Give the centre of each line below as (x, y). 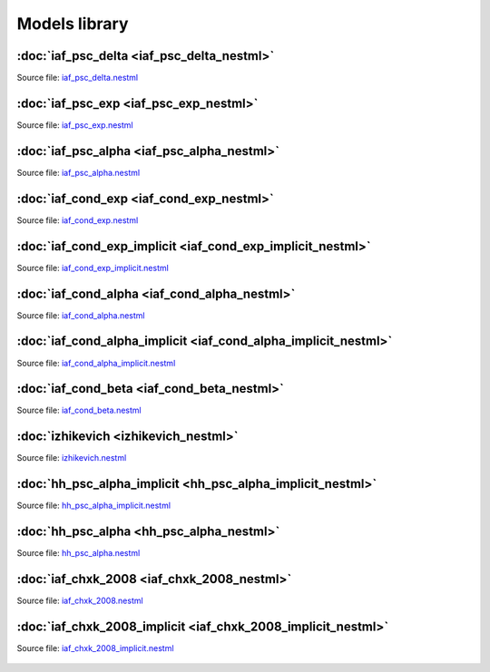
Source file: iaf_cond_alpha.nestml (81, 315)
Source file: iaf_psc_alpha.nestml (78, 172)
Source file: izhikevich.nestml (72, 458)
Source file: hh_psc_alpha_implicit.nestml (94, 506)
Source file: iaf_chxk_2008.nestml (80, 601)
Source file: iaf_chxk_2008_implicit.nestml (95, 648)
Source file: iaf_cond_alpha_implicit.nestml (96, 363)
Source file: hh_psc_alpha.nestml (78, 553)
